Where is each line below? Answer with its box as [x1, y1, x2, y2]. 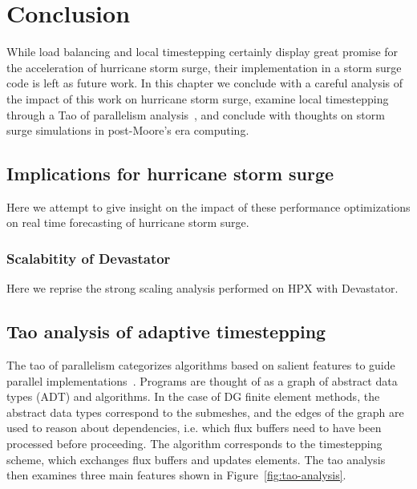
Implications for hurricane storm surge [6, 161, 334, 186]
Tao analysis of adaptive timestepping [6, 319, 326, 344]
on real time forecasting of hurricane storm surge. [6, 214, 249, 231]
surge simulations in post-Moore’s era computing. [6, 122, 249, 139]
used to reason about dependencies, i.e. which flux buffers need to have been [6, 419, 382, 436]
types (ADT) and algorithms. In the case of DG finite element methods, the [6, 388, 380, 405]
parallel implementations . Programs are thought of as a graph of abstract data [6, 372, 398, 389]
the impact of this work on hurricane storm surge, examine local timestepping [6, 90, 389, 107]
